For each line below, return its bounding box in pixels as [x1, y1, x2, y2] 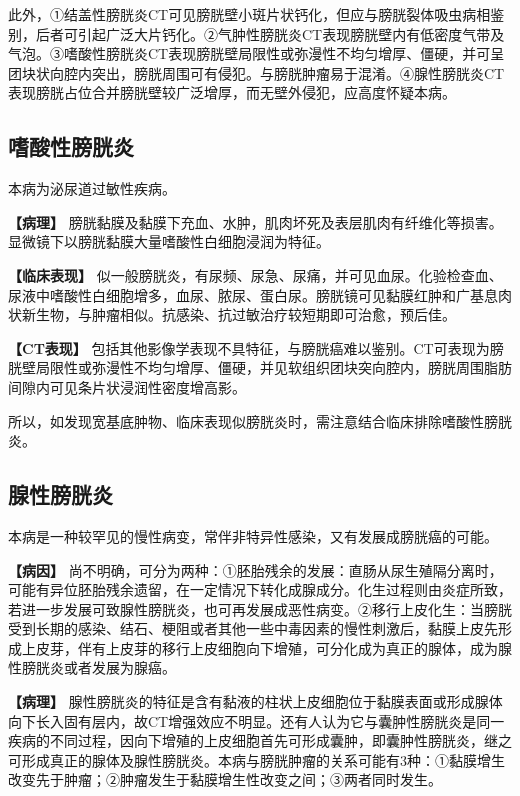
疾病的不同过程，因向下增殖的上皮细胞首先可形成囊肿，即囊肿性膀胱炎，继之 [8, 730, 512, 751]
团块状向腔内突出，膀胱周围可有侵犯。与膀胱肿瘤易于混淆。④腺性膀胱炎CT [8, 62, 505, 83]
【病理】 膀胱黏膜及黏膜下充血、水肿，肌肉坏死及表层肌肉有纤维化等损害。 [8, 211, 503, 232]
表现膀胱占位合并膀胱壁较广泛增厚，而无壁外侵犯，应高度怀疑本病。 [8, 82, 456, 103]
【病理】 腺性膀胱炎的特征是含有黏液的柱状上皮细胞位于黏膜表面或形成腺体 [8, 691, 503, 712]
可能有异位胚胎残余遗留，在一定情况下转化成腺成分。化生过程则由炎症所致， [8, 579, 512, 600]
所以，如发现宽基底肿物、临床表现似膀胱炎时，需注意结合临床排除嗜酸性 [8, 410, 484, 431]
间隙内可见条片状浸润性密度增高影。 [8, 376, 246, 397]
